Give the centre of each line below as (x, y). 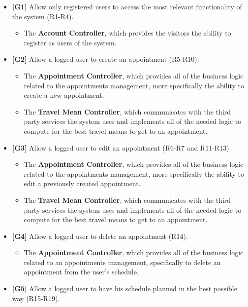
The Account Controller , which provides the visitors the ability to (127, 33)
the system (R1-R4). (43, 16)
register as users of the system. (70, 42)
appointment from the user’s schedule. (81, 272)
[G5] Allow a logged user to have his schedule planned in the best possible (124, 288)
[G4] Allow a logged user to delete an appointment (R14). (100, 236)
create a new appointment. (64, 95)
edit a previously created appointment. (82, 183)
